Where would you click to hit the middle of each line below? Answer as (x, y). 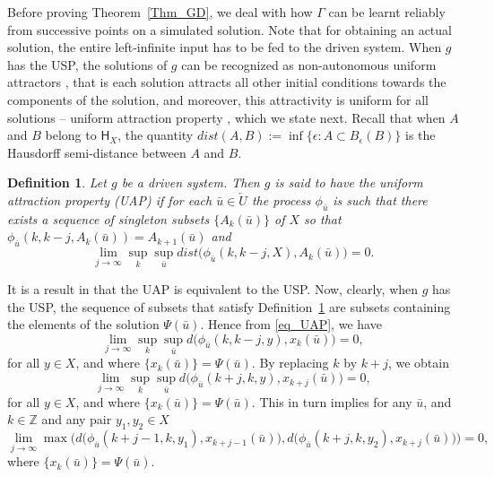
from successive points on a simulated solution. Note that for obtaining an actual (230, 29)
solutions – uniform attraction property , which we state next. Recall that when (226, 117)
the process (281, 199)
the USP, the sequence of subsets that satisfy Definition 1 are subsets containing (229, 306)
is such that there (380, 199)
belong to (71, 135)
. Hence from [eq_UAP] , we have (291, 324)
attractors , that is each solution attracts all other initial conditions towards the (227, 82)
